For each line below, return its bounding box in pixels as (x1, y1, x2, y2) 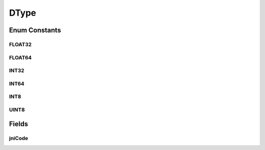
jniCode (9, 135, 28, 142)
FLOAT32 (9, 41, 32, 48)
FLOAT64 (9, 54, 32, 61)
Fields (9, 120, 28, 128)
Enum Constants (9, 26, 61, 34)
